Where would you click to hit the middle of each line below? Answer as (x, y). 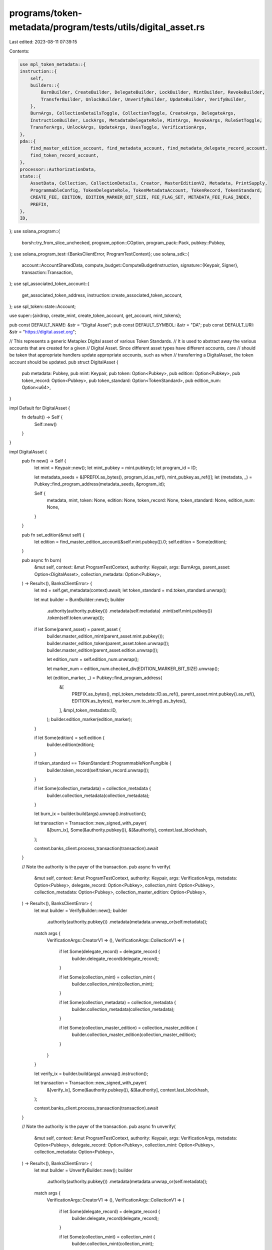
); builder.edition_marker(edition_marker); (89, 719)
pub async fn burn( (41, 560)
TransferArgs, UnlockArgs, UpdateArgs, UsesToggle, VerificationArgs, (119, 127)
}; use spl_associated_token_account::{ (49, 284)
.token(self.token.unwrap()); (75, 618)
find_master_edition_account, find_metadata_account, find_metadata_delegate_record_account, (149, 148)
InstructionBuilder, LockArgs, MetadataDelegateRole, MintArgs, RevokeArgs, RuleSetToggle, (146, 120)
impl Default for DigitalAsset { (39, 408)
